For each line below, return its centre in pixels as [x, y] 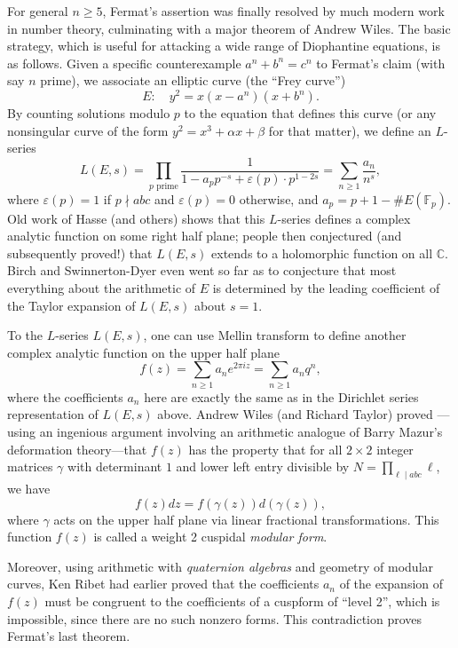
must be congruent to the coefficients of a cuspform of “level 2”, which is [242, 601]
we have [29, 488]
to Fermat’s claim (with [381, 63]
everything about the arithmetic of [102, 288]
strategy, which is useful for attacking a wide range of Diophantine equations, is [224, 46]
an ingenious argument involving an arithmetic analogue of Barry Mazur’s [241, 431]
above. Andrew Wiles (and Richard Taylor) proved [295, 414]
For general [38, 11]
